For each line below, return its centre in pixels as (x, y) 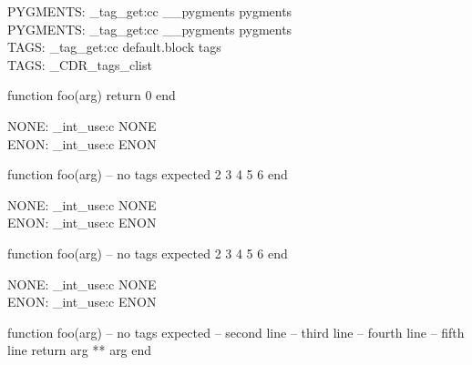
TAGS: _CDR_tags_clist (80, 64)
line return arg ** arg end (80, 350)
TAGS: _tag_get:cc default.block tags (114, 47)
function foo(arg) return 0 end (92, 95)
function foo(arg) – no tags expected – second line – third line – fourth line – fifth (236, 332)
